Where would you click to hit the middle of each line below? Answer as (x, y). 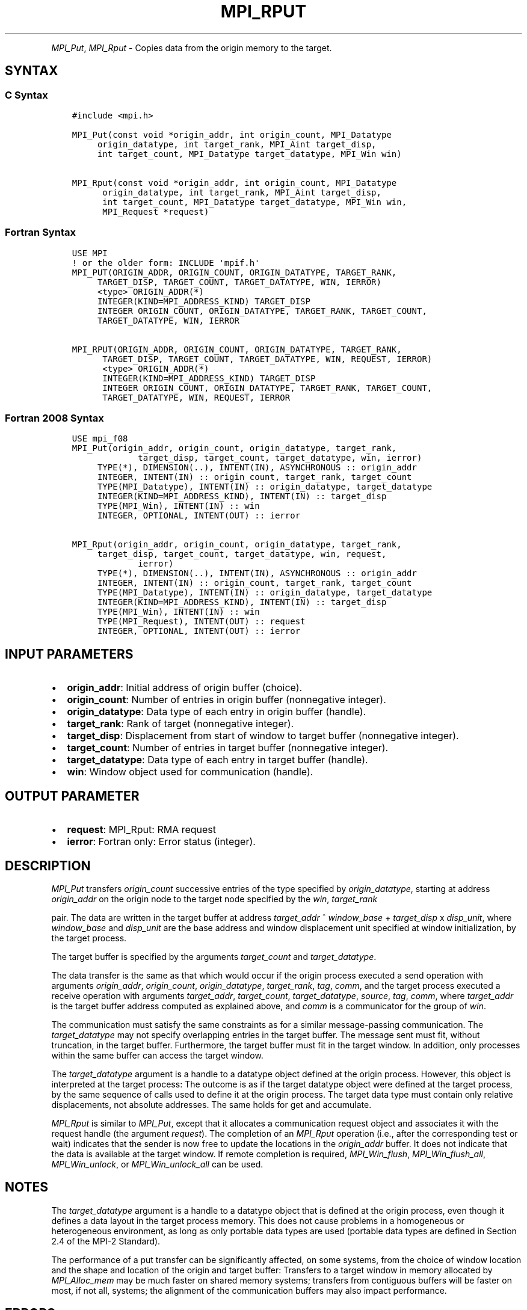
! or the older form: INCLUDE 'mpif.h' (166, 263)
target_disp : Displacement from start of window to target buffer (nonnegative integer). (263, 736)
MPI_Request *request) (156, 211)
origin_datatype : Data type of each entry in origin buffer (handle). (217, 712)
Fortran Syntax (40, 232)
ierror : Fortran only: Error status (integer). (161, 842)
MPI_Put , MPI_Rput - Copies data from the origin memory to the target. (192, 48)
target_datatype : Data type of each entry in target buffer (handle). (217, 760)
